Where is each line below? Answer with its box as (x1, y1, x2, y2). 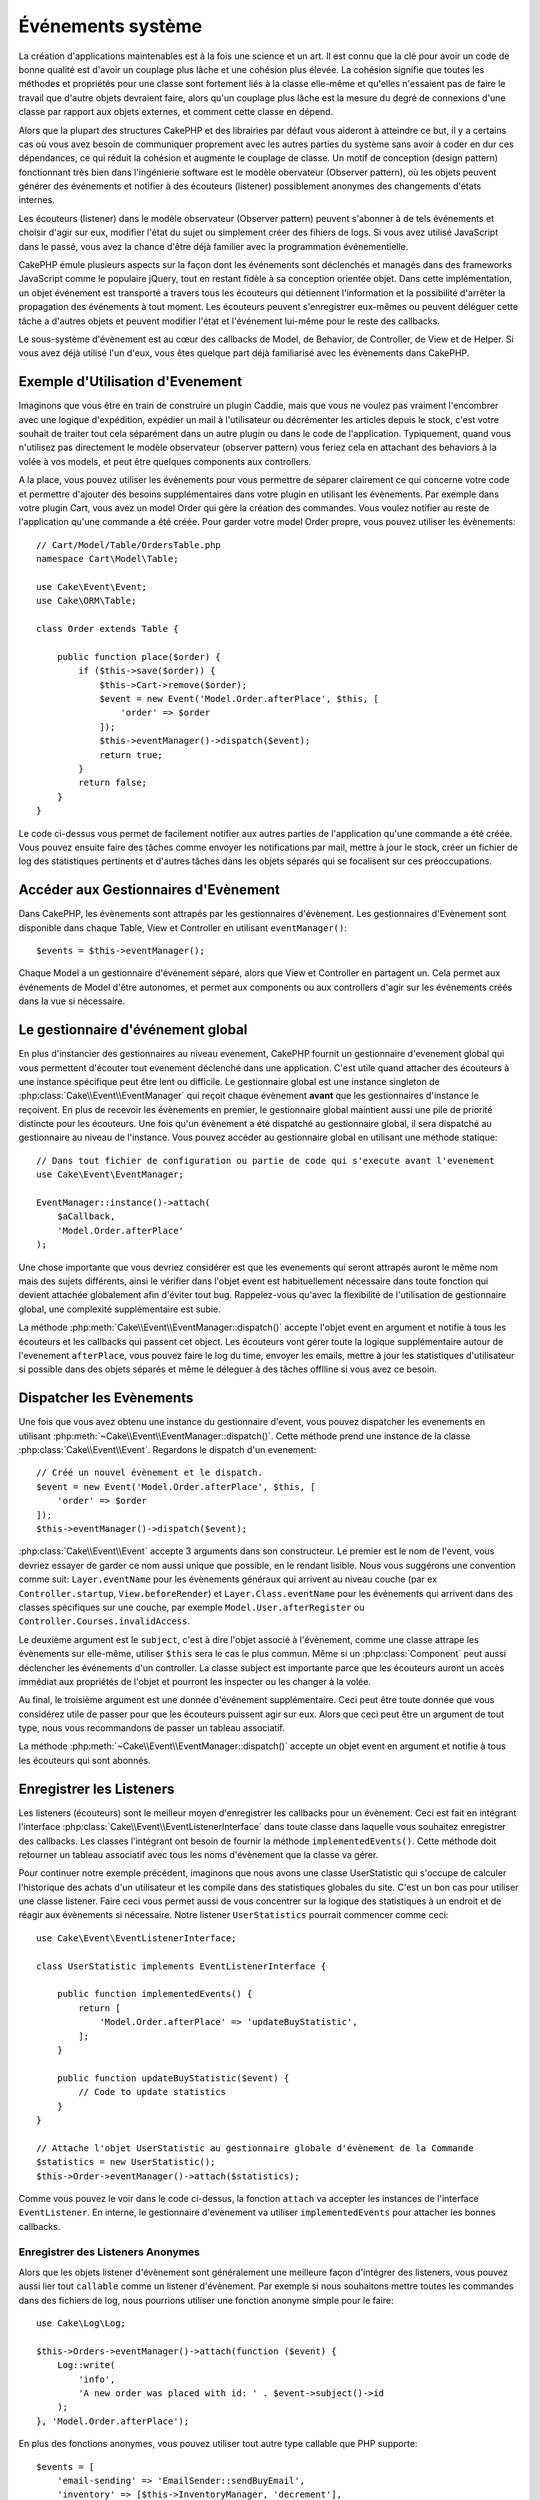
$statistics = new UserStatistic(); (36, 2156, 216, 2168)
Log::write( (56, 2360, 116, 2371)
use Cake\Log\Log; (36, 2318, 127, 2329)
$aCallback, (56, 1211, 116, 1222)
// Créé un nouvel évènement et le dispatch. (36, 1467, 264, 1479)
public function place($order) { (56, 651, 222, 662)
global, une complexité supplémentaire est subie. (18, 1303, 221, 1315)
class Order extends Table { (36, 623, 179, 635)
